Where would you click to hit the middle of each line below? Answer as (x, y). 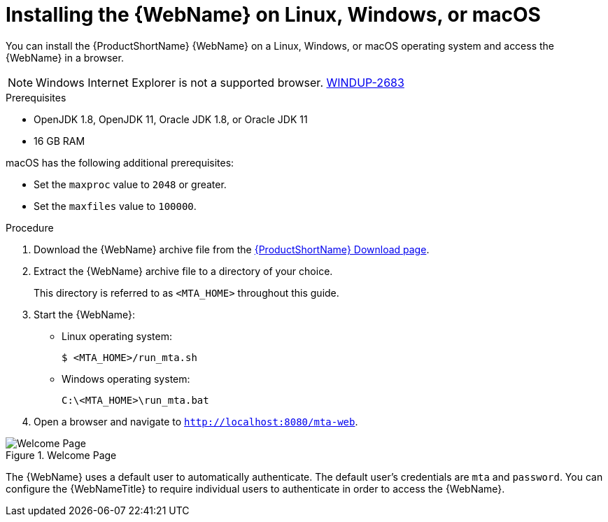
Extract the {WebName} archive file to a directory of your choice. (183, 271)
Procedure (30, 227)
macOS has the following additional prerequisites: (120, 162)
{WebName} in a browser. (65, 57)
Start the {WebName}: (84, 314)
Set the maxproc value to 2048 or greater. (130, 184)
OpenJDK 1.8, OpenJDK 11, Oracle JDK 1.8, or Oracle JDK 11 (171, 119)
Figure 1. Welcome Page (61, 455)
